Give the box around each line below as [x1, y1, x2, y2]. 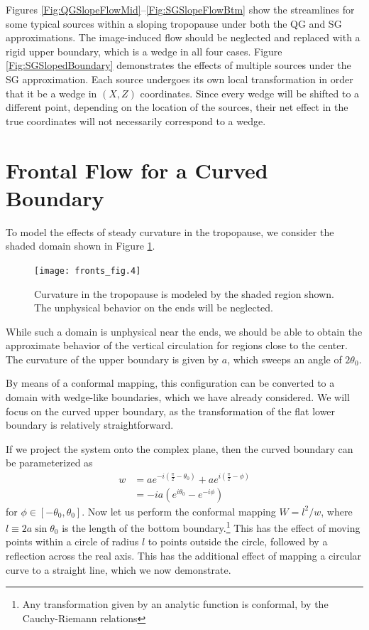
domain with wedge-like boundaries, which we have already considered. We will [6, 390, 350, 405]
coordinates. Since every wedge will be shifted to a [140, 85, 360, 100]
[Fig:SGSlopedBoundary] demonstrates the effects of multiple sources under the [6, 58, 351, 73]
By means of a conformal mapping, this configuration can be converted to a [6, 375, 335, 390]
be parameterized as [6, 455, 93, 470]
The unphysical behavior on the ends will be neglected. [34, 300, 273, 315]
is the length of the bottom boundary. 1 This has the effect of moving [62, 518, 360, 535]
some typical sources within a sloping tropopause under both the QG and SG [6, 16, 342, 31]
